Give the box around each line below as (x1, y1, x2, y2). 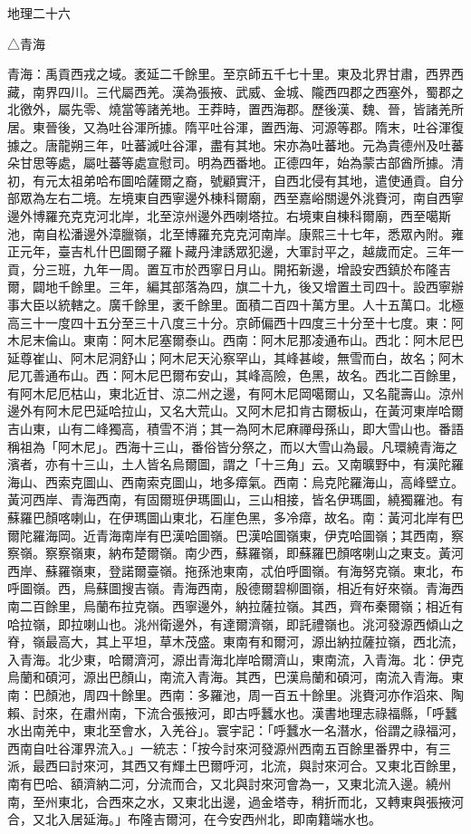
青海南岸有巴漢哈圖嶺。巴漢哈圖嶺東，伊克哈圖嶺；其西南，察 (95, 525, 464, 544)
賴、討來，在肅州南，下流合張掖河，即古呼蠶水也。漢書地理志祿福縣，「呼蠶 (7, 703, 457, 722)
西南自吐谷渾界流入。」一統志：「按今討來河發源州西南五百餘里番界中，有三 (7, 738, 451, 757)
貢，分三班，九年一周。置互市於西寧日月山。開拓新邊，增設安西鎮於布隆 (7, 259, 438, 278)
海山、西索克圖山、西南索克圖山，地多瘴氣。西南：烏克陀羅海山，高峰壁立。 (7, 472, 464, 491)
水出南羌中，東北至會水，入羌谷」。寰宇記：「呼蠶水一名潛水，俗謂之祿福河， (7, 721, 464, 740)
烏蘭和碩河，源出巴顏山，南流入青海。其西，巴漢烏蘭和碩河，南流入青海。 (7, 667, 451, 686)
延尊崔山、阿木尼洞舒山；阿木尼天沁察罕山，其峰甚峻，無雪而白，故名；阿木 (7, 348, 464, 367)
